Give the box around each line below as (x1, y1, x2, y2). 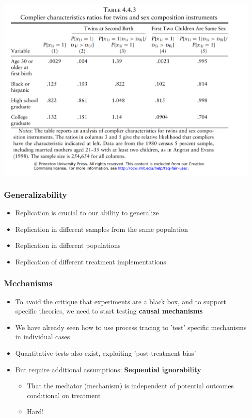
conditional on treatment (27, 390, 101, 400)
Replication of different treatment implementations (15, 256, 166, 266)
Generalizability (4, 188, 67, 200)
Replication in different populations (15, 240, 121, 250)
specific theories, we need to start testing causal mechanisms (15, 306, 203, 316)
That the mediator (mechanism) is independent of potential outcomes (27, 381, 234, 391)
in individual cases (15, 331, 70, 342)
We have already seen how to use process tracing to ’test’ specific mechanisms (15, 322, 247, 332)
